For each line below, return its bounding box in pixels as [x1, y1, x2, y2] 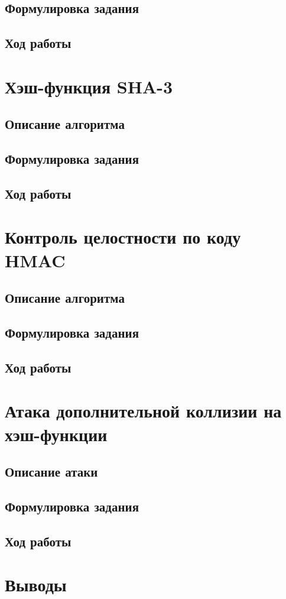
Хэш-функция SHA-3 [5, 74, 173, 98]
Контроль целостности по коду [5, 225, 241, 249]
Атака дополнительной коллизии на [5, 399, 282, 423]
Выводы [5, 572, 67, 597]
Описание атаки [5, 462, 98, 481]
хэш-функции [5, 422, 108, 446]
